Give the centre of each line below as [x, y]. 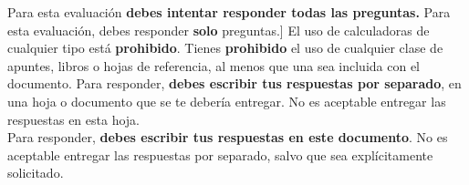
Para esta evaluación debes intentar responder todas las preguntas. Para [229, 12]
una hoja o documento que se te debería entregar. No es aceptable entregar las [227, 101]
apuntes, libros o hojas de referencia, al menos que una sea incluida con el [214, 65]
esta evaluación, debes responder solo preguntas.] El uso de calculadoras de [219, 30]
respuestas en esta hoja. [73, 119]
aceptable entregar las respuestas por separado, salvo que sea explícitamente [220, 154]
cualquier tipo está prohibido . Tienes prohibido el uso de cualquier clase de [225, 48]
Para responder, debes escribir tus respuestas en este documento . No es [228, 137]
